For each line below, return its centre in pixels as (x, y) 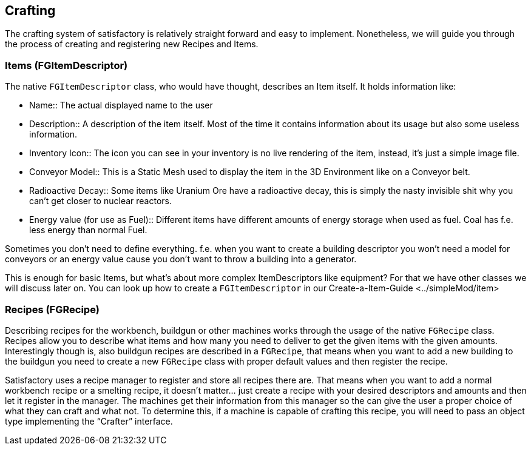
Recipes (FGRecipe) (52, 309)
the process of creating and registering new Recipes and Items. (132, 44)
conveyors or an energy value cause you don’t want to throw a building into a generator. (181, 259)
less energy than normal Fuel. (88, 230)
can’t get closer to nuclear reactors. (100, 201)
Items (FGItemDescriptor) (66, 65)
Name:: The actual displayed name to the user (121, 105)
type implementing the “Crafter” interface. (89, 421)
